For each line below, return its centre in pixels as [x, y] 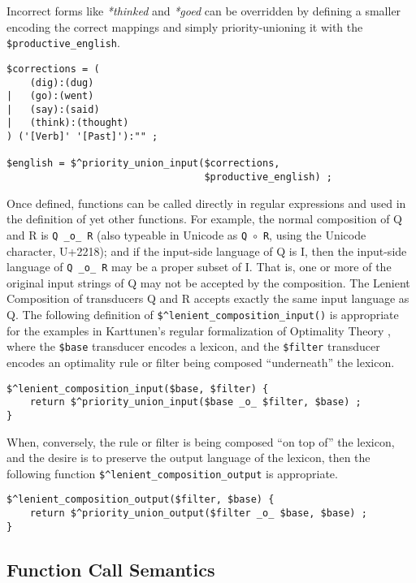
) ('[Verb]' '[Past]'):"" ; [82, 137]
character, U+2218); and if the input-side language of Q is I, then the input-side [207, 250]
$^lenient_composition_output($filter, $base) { [141, 500]
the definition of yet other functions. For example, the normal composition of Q [205, 219]
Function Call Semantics [111, 569]
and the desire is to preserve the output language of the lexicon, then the [188, 458]
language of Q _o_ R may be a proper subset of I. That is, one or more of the [199, 267]
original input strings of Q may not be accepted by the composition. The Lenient [208, 282]
